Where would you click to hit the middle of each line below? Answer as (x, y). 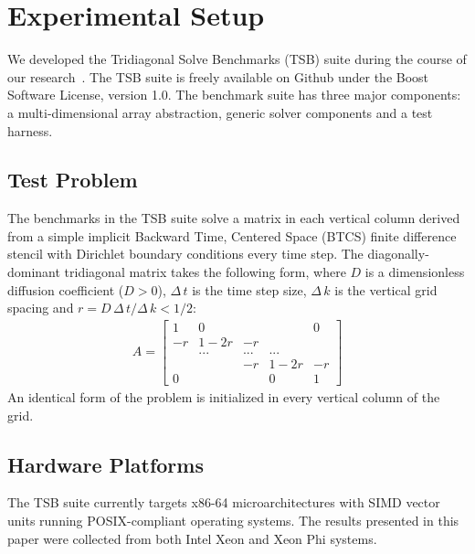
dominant (34, 272)
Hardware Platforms (106, 464)
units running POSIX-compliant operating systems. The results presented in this (233, 521)
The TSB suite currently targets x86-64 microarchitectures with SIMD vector (224, 502)
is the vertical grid (386, 289)
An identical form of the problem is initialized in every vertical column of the (224, 397)
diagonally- (398, 254)
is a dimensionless (415, 272)
